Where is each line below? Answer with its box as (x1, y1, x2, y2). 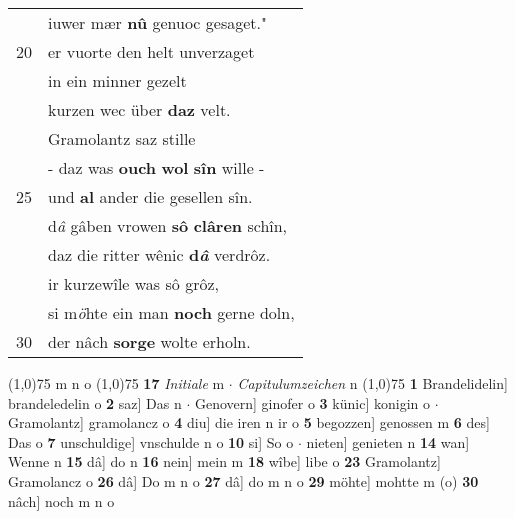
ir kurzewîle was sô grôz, (48, 272, 219, 295)
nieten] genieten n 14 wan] (306, 431, 470, 452)
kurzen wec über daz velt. (48, 98, 231, 121)
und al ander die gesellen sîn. (48, 185, 253, 208)
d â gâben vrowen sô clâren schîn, (48, 214, 288, 237)
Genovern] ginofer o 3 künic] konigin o (194, 392, 430, 413)
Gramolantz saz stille (48, 127, 196, 150)
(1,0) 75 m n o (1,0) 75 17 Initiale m (8, 373, 225, 393)
